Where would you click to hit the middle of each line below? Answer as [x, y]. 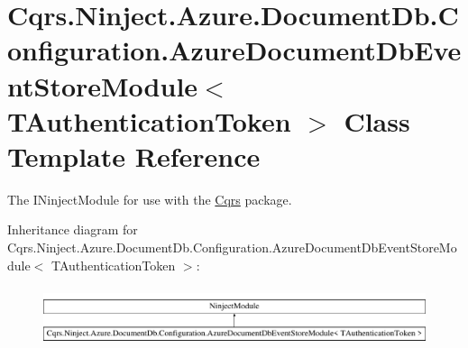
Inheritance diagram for [73, 229]
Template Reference [134, 156]
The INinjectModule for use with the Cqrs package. [150, 199]
